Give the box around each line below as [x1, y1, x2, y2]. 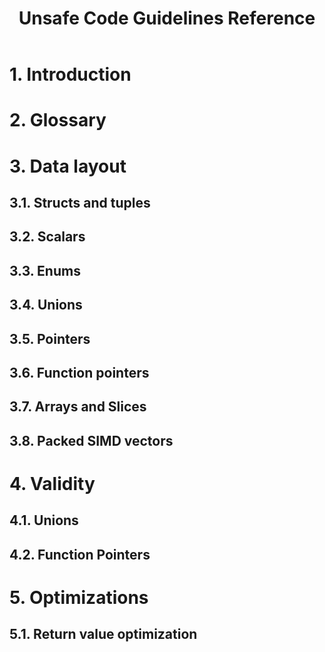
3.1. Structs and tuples [9, 194, 151, 211]
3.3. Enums [9, 262, 81, 279]
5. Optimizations [9, 586, 149, 609]
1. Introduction [9, 63, 132, 86]
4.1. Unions [9, 512, 79, 529]
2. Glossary [9, 109, 107, 132]
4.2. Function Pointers [9, 546, 151, 563]
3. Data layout [9, 155, 127, 177]
